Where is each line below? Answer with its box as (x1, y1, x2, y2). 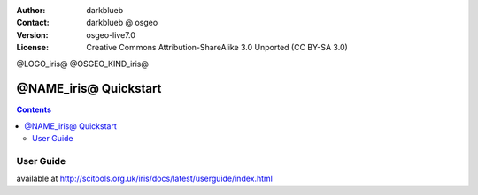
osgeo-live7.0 (86, 29, 136, 40)
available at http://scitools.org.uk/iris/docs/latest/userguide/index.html (16, 173, 274, 184)
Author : (16, 5, 46, 15)
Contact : (16, 18, 50, 28)
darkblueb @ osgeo (86, 18, 158, 28)
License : (16, 42, 49, 53)
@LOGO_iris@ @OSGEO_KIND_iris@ (16, 58, 150, 69)
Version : (16, 29, 49, 40)
